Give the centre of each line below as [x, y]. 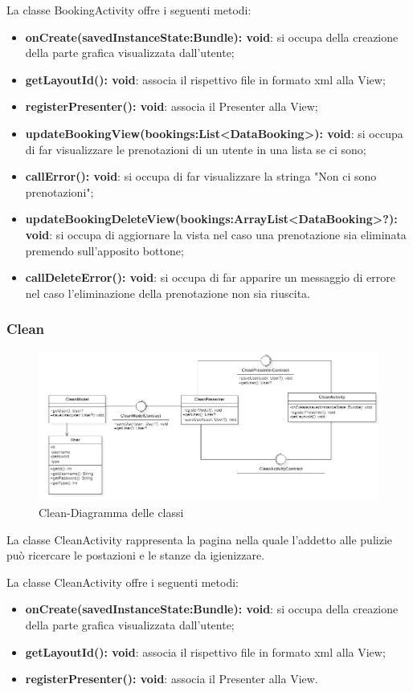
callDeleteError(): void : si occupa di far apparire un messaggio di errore [211, 277]
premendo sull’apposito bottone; [104, 250]
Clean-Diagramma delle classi [111, 512]
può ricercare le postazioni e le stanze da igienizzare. [136, 555]
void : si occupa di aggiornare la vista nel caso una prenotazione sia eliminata [216, 234]
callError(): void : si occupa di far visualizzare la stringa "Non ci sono [201, 176]
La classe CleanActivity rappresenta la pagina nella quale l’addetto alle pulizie [200, 539]
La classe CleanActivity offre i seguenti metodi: [123, 582]
